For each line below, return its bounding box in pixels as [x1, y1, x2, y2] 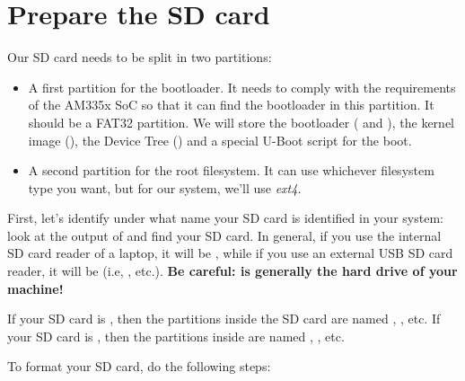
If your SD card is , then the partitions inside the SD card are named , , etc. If [7, 309, 441, 328]
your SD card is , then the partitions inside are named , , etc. [7, 326, 345, 345]
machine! [7, 279, 64, 297]
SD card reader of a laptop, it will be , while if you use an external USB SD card [7, 244, 453, 262]
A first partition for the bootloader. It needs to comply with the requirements [28, 77, 456, 96]
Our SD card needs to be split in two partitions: [7, 48, 272, 66]
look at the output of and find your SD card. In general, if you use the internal [7, 226, 442, 244]
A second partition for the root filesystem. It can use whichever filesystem [28, 161, 434, 180]
